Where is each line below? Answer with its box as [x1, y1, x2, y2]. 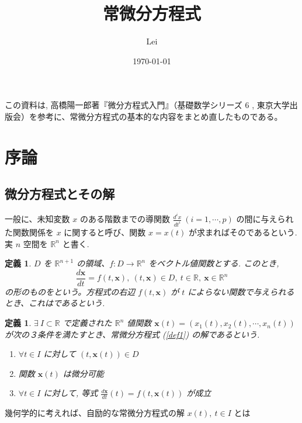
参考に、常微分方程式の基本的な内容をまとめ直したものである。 [37, 110, 283, 122]
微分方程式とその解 [5, 185, 115, 203]
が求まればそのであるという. [188, 226, 297, 238]
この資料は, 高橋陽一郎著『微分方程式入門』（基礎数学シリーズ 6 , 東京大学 [5, 99, 290, 111]
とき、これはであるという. [5, 297, 105, 309]
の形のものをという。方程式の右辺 [5, 285, 136, 297]
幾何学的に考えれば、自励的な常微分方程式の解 [5, 407, 185, 419]
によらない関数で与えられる [188, 285, 294, 297]
